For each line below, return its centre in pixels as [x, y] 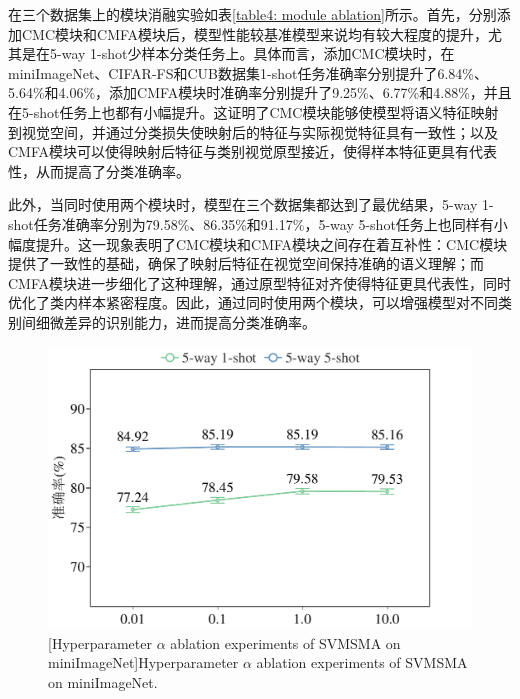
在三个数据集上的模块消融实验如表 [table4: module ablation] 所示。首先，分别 [252, 14]
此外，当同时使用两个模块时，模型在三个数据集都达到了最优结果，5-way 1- [251, 204]
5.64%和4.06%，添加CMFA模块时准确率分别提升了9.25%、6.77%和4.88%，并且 [260, 92]
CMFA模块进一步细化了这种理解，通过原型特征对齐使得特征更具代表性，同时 [260, 282]
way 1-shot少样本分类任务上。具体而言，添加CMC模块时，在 [258, 53]
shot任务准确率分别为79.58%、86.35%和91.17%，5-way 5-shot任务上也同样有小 [258, 223]
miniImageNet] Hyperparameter [143, 662]
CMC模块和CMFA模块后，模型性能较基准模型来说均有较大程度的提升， [255, 33]
